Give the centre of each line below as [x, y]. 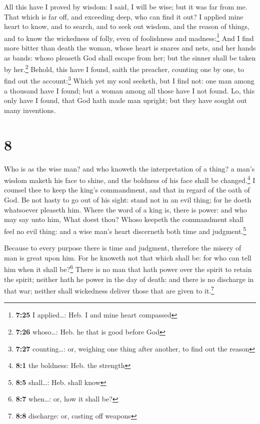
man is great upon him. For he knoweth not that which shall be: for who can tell [128, 257]
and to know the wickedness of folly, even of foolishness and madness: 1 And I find [129, 37]
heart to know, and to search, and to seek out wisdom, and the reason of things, [127, 26]
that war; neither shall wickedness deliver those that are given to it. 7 [109, 290]
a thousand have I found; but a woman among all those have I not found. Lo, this [129, 90]
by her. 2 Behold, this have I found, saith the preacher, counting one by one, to [124, 68]
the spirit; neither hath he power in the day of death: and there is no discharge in [129, 279]
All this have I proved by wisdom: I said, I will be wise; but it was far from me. [126, 6]
